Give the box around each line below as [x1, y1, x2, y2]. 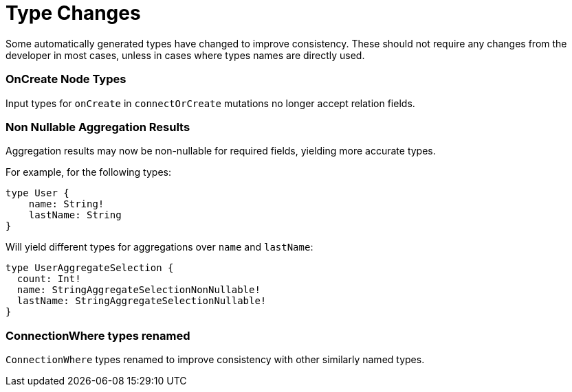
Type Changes [5, 1, 141, 25]
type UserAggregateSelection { [5, 262, 174, 274]
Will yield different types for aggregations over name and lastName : [5, 241, 313, 253]
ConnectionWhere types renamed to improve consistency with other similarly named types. [5, 354, 425, 365]
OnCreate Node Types [5, 72, 126, 87]
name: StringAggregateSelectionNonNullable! [16, 284, 261, 296]
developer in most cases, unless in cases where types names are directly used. [5, 49, 365, 61]
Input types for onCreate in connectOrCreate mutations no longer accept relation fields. [5, 97, 415, 109]
